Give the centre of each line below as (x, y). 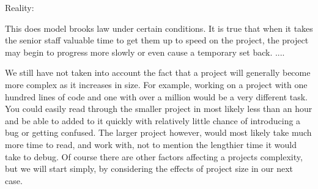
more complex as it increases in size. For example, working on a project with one (156, 84)
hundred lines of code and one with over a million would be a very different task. (156, 96)
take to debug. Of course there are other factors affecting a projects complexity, (154, 156)
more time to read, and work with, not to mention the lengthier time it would (151, 144)
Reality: (20, 7)
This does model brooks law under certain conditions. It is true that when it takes (159, 28)
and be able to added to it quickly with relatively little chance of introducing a (153, 120)
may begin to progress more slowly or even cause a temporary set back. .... (145, 52)
